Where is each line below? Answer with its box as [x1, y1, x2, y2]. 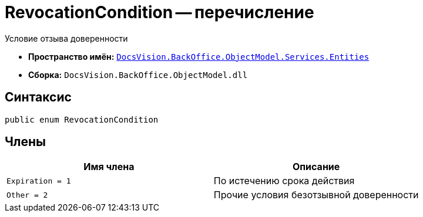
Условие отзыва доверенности [5, 33, 128, 43]
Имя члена [83, 161, 135, 173]
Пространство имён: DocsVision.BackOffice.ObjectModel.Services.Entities [28, 51, 370, 62]
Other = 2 [6, 190, 48, 199]
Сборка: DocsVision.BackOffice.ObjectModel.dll [28, 69, 248, 80]
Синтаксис [5, 90, 72, 105]
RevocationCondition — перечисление [5, 2, 314, 22]
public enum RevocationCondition [5, 114, 159, 124]
